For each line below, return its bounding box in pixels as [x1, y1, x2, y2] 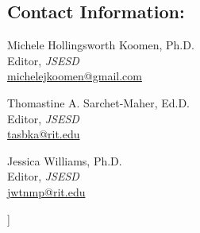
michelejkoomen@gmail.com [7, 68, 142, 84]
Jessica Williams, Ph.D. [7, 152, 122, 169]
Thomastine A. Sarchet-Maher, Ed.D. [7, 94, 190, 111]
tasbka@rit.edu [7, 126, 80, 142]
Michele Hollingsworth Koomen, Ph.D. [7, 37, 194, 53]
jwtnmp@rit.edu [7, 183, 86, 200]
